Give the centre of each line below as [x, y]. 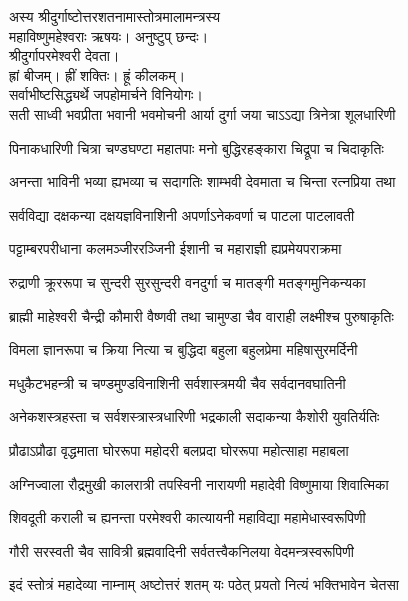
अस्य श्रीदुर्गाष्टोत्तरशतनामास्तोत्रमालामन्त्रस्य [114, 16]
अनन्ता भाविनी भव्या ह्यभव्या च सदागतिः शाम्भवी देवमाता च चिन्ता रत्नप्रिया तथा [202, 181]
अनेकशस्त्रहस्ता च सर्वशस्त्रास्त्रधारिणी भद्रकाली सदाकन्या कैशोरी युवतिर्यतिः [194, 416]
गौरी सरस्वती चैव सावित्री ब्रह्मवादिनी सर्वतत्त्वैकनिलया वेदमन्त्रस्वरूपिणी [181, 550]
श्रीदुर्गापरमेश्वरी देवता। [64, 55]
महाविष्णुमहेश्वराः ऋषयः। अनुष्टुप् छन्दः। [109, 35]
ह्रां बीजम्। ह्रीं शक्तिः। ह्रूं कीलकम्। [97, 74]
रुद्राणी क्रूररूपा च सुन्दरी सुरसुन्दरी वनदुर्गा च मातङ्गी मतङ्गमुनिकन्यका [187, 281]
